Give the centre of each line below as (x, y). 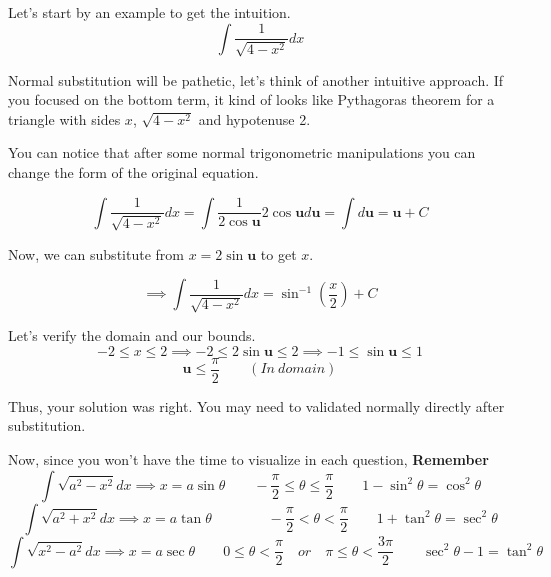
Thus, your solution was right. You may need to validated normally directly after (256, 405)
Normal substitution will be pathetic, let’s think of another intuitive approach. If (256, 79)
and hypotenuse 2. (254, 118)
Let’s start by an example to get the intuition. (149, 12)
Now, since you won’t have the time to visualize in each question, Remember (248, 458)
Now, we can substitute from (96, 253)
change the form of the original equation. (133, 171)
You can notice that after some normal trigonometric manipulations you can (242, 152)
